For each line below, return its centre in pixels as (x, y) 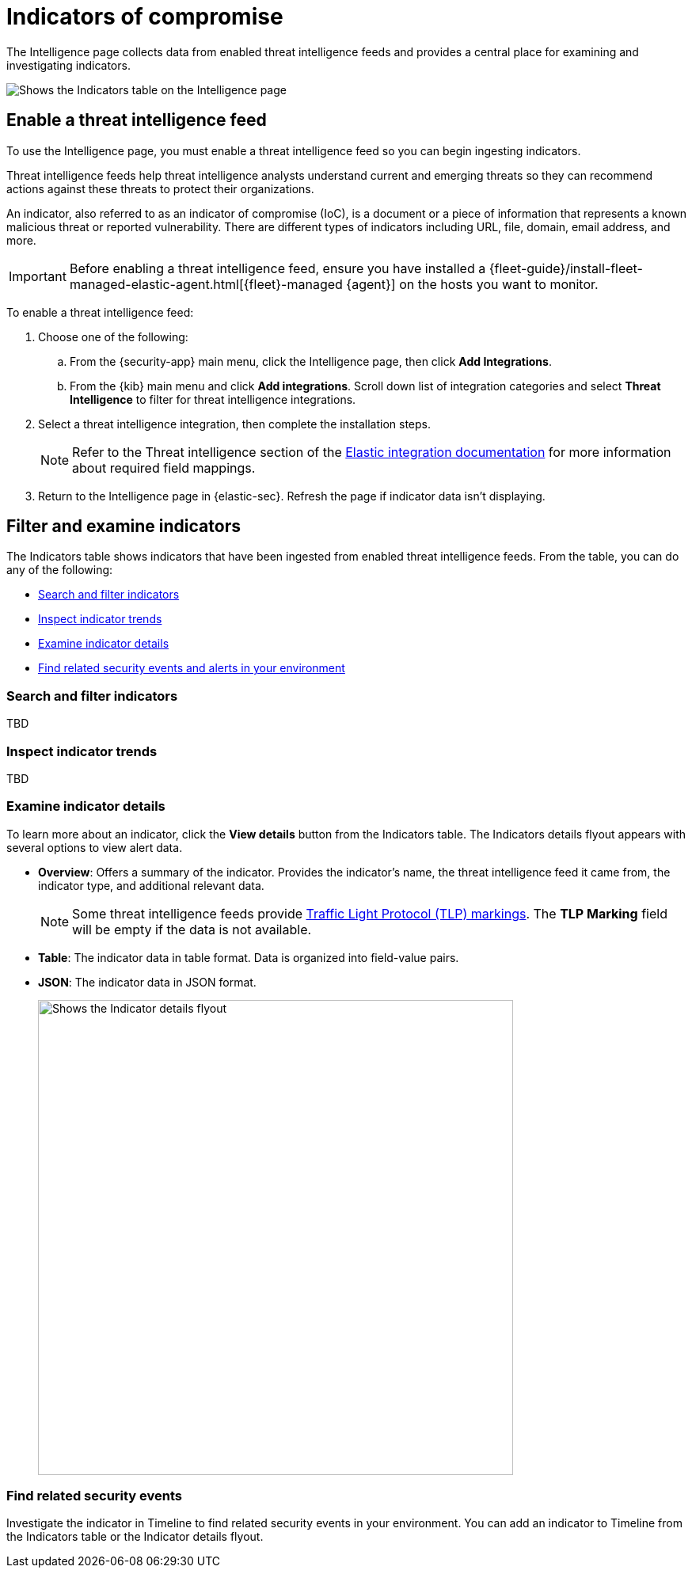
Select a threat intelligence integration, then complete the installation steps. (235, 424)
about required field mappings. (164, 468)
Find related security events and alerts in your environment (192, 668)
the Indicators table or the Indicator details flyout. (135, 1537)
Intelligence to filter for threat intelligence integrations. (213, 399)
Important (38, 276)
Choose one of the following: (113, 336)
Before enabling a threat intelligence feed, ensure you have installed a (278, 268)
